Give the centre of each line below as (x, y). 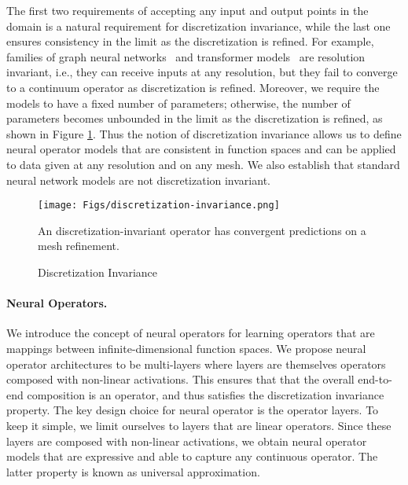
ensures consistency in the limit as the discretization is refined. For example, (190, 41)
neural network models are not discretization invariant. (138, 180)
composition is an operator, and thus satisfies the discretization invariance (206, 394)
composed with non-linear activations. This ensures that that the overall (180, 379)
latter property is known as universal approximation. (133, 471)
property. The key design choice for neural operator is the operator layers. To (193, 410)
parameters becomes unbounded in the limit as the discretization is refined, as (195, 118)
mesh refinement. (79, 246)
